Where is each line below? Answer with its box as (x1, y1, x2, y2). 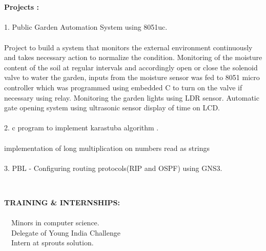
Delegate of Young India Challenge (11, 227, 120, 238)
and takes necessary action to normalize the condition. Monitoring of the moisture (4, 52, 262, 63)
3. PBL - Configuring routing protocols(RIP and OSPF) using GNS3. (4, 162, 222, 173)
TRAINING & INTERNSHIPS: (4, 197, 120, 207)
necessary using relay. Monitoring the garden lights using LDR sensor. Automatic (4, 92, 259, 103)
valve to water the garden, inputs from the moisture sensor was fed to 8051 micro (4, 72, 260, 83)
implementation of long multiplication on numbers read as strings (4, 142, 210, 153)
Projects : (4, 2, 39, 12)
